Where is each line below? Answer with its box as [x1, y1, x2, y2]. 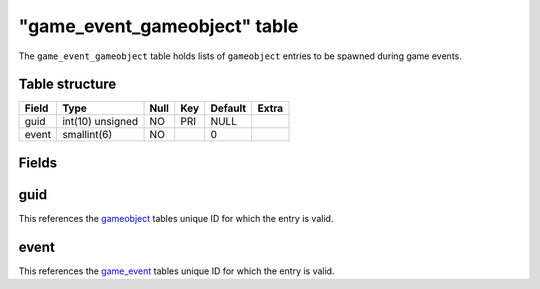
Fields [18, 154, 58, 171]
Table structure [18, 76, 117, 93]
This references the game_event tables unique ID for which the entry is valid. [18, 265, 335, 277]
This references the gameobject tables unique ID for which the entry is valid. [18, 212, 334, 224]
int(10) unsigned [61, 115, 139, 129]
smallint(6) [61, 128, 113, 142]
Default [210, 101, 247, 115]
